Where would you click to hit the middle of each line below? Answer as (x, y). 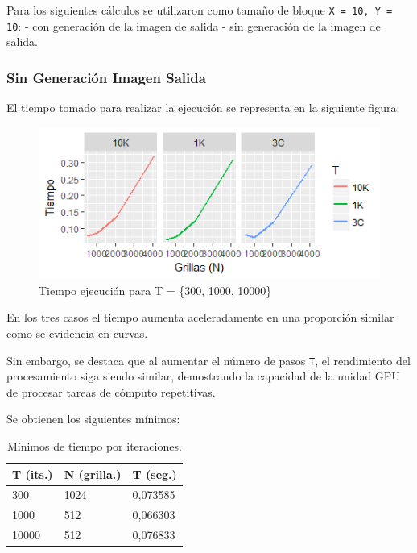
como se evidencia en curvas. (77, 333)
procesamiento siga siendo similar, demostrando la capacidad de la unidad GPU (203, 376)
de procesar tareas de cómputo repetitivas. (111, 391)
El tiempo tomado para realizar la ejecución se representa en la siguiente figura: (203, 108)
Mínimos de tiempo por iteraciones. (94, 445)
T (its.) (33, 474)
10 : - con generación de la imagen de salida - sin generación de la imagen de (194, 25)
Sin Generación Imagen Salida (106, 77)
